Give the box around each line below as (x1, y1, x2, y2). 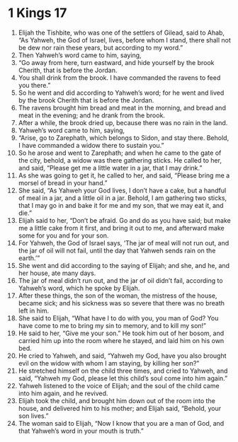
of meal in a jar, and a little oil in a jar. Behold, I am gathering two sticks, (18, 193, 227, 202)
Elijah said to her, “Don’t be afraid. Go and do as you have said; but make (18, 216, 231, 224)
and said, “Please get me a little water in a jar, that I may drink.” (18, 163, 203, 172)
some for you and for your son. (18, 231, 109, 240)
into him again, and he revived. (18, 389, 108, 397)
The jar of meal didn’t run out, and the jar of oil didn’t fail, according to (18, 276, 223, 284)
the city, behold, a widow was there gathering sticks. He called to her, (18, 156, 222, 164)
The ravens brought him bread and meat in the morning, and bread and (18, 103, 226, 112)
